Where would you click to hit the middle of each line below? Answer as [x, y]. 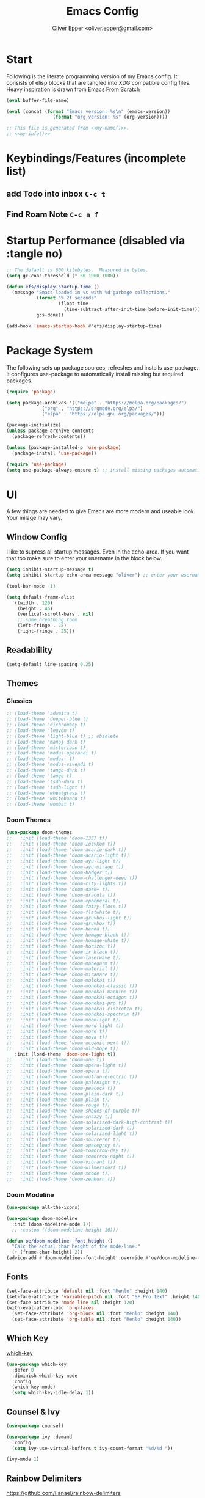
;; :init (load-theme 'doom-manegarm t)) [63, 963]
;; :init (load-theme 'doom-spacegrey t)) [64, 1145]
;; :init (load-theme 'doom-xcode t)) [59, 1173]
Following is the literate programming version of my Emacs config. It [92, 76]
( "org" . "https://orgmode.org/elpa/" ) [92, 408]
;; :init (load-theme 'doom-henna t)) [59, 929]
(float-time [73, 304]
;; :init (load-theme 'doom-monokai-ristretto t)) [75, 1009]
